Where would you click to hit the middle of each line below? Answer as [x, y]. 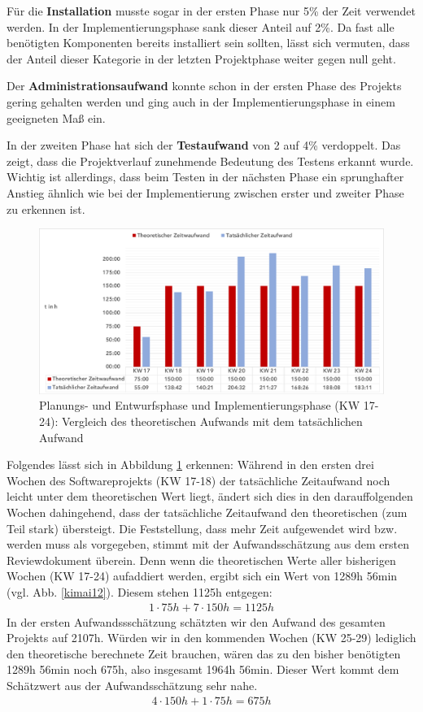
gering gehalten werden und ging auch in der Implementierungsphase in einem [201, 101]
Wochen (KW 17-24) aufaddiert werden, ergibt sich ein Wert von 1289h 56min [202, 576]
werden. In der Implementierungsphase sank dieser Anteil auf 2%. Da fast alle [201, 26]
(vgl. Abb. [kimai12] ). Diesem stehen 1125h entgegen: [140, 591]
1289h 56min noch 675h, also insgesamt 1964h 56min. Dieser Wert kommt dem [203, 669]
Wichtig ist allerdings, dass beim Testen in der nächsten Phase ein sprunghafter [205, 177]
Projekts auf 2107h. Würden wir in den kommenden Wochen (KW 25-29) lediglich [211, 638]
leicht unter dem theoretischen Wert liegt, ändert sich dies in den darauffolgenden [210, 496]
